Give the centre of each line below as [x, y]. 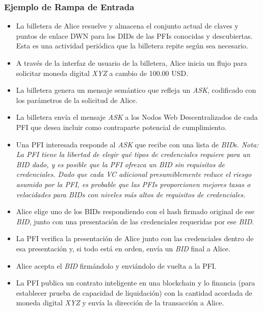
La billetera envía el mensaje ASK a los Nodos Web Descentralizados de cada [137, 117]
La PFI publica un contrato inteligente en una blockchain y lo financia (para [136, 283]
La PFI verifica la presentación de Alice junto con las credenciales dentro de [135, 238]
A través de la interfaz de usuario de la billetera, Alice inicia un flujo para [131, 63]
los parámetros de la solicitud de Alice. [77, 100]
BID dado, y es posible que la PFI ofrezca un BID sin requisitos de [121, 164]
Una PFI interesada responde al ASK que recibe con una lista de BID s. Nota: [137, 144]
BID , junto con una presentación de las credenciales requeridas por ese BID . [135, 221]
